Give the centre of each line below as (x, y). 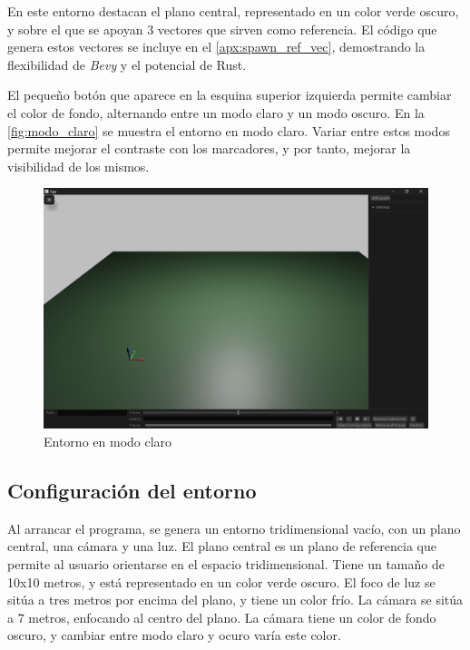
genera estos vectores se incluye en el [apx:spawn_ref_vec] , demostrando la (216, 47)
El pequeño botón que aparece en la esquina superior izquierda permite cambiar (230, 95)
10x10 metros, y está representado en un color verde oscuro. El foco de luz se (221, 581)
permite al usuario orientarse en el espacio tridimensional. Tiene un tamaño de (226, 563)
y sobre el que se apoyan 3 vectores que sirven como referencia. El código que (222, 29)
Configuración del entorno (132, 490)
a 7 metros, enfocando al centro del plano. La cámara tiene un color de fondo (222, 617)
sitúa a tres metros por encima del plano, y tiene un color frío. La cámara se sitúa (235, 600)
